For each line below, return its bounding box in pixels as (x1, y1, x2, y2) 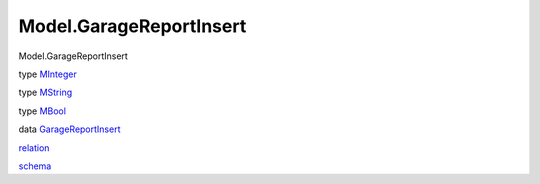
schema (18, 160, 52, 172)
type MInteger (18, 68, 77, 80)
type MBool (18, 105, 67, 117)
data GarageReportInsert (18, 123, 121, 135)
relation (18, 141, 50, 154)
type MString (18, 86, 73, 99)
